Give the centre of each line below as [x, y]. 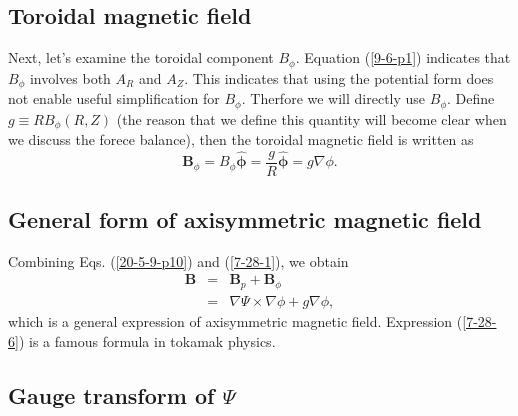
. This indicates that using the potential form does [339, 77]
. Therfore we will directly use [333, 98]
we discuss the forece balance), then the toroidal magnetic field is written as [241, 139]
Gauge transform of [111, 394]
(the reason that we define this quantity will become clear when [311, 118]
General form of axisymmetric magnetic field [245, 219]
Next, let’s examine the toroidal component [141, 57]
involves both [70, 77]
